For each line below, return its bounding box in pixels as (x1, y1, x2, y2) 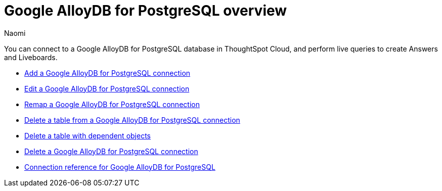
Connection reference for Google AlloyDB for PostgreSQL (24, 162, 215, 171)
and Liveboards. (4, 53, 58, 62)
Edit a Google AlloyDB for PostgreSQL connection (24, 84, 190, 93)
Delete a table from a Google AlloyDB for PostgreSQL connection (24, 115, 240, 124)
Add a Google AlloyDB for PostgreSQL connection (24, 68, 191, 77)
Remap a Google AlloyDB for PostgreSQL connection (24, 100, 200, 109)
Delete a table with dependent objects (24, 131, 151, 140)
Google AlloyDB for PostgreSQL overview (4, 2, 287, 19)
